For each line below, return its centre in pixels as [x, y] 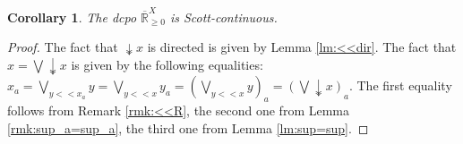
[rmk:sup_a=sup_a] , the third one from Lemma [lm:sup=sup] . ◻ [188, 127]
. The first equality [400, 85]
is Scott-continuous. [223, 17]
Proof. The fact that [63, 47]
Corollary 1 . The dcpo [72, 17]
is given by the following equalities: [167, 64]
